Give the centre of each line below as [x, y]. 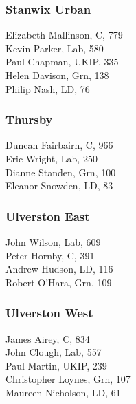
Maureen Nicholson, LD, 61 [63, 392]
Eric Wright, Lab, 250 [52, 158]
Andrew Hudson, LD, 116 [59, 269]
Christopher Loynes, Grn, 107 [68, 379]
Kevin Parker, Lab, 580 [55, 48]
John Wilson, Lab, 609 [53, 242]
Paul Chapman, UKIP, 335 [62, 62]
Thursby [29, 119]
